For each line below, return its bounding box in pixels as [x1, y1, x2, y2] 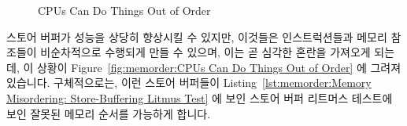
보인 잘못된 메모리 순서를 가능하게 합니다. [6, 105, 211, 121]
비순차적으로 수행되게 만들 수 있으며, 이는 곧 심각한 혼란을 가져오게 [40, 44, 371, 60]
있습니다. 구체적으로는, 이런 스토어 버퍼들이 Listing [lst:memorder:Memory [6, 74, 372, 91]
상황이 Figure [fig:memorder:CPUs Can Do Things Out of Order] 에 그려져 [36, 59, 401, 75]
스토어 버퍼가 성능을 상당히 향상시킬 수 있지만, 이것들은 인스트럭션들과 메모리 [6, 28, 387, 45]
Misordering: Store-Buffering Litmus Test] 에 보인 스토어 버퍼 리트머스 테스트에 [6, 89, 393, 106]
